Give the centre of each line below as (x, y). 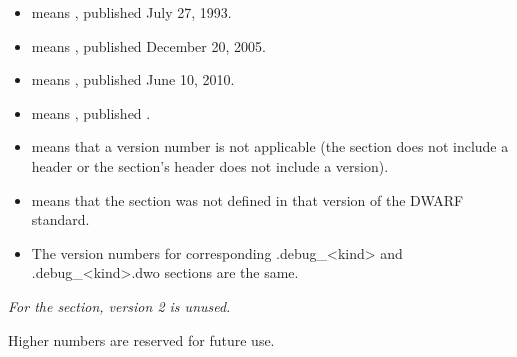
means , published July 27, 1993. (131, 12)
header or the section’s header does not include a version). (210, 165)
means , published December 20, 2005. (148, 45)
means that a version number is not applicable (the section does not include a (270, 146)
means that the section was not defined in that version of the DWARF (247, 199)
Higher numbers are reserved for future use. (141, 339)
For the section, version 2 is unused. (119, 305)
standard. (60, 219)
